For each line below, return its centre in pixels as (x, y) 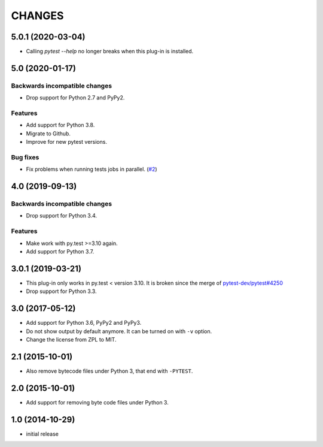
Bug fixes (25, 157)
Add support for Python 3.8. (60, 125)
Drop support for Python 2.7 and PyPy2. (75, 98)
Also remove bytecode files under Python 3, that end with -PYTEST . (109, 371)
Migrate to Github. (48, 133)
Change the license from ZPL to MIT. (71, 339)
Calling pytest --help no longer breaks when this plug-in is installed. (110, 52)
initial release (42, 434)
